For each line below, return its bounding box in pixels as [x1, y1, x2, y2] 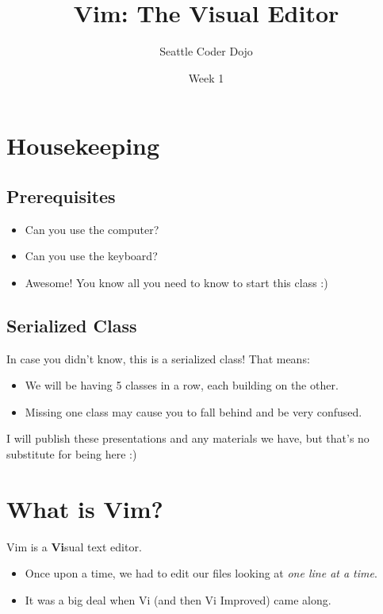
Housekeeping [6, 129, 160, 162]
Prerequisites [6, 183, 116, 208]
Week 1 [188, 69, 224, 86]
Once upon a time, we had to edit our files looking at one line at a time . [25, 565, 377, 581]
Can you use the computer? [25, 221, 159, 237]
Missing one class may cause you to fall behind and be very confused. [25, 403, 362, 420]
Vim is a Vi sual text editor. [6, 538, 142, 555]
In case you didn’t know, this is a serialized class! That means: [6, 350, 310, 366]
